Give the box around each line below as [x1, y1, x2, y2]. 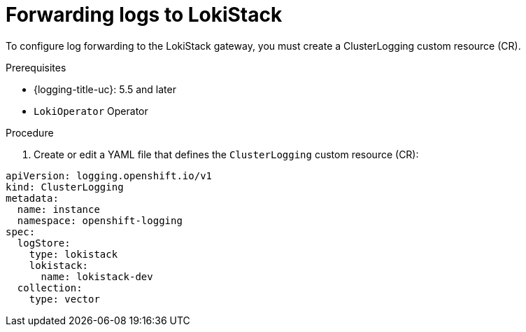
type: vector [29, 293, 100, 305]
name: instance [17, 203, 100, 215]
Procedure [6, 126, 54, 139]
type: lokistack [29, 248, 118, 260]
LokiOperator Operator [34, 104, 148, 117]
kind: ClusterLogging [6, 181, 124, 193]
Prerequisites [6, 61, 66, 74]
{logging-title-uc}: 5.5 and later [34, 83, 176, 95]
